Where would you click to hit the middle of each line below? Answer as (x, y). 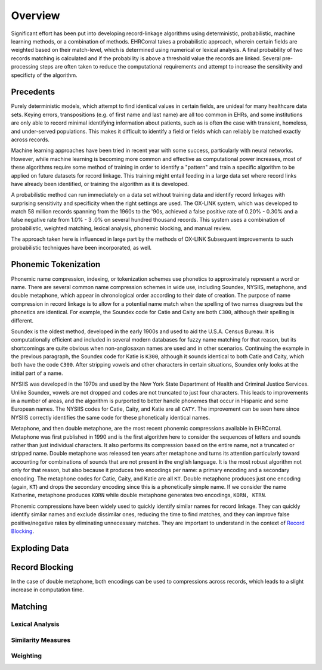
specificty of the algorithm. (44, 75)
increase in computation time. (47, 590)
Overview (35, 15)
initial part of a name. (37, 373)
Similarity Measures (41, 640)
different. (22, 320)
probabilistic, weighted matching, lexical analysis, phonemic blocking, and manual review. (121, 228)
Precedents (33, 92)
